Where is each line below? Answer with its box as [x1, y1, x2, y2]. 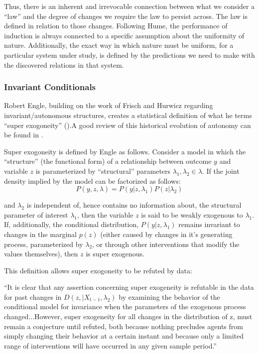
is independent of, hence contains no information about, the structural [26, 200, 242, 210]
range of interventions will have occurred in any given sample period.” [4, 340, 217, 351]
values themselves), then [4, 248, 78, 259]
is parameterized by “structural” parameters [35, 165, 171, 176]
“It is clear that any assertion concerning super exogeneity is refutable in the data [4, 282, 254, 292]
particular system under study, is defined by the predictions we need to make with [4, 49, 255, 60]
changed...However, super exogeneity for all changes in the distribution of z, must [4, 311, 253, 322]
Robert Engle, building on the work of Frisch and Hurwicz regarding [4, 100, 213, 111]
